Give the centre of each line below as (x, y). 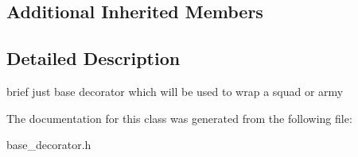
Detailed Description (93, 58)
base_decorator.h (49, 145)
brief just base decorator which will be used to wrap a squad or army (175, 91)
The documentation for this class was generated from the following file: (179, 118)
